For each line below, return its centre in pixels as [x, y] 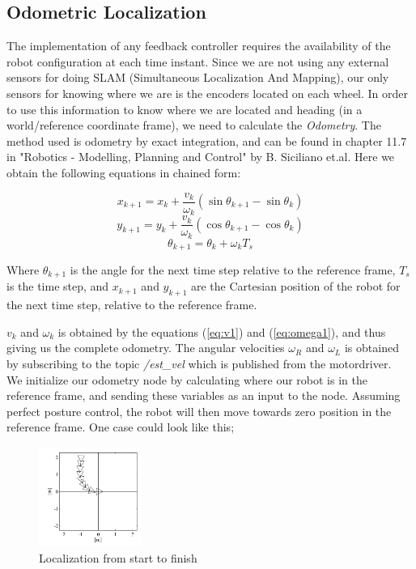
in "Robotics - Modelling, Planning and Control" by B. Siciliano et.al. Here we [201, 157]
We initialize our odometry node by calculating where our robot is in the [187, 379]
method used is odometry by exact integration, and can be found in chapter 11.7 [207, 140]
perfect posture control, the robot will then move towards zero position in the [199, 411]
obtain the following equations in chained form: [124, 172]
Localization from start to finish [118, 557]
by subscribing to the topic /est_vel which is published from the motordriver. [199, 364]
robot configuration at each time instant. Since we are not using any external [198, 61]
